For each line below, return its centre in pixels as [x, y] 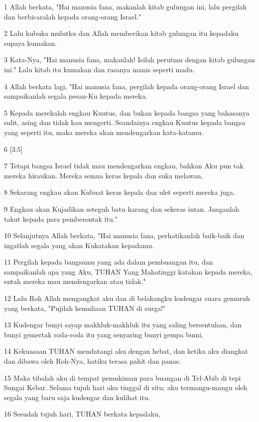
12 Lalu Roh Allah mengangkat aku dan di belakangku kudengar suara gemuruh [127, 298]
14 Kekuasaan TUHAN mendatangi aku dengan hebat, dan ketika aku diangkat [126, 351]
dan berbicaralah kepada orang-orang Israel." [73, 16]
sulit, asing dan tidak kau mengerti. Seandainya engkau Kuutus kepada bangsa [125, 122]
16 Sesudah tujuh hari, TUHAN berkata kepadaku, [82, 414]
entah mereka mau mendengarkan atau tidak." [75, 281]
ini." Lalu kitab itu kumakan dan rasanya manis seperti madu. [99, 69]
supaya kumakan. [31, 43]
